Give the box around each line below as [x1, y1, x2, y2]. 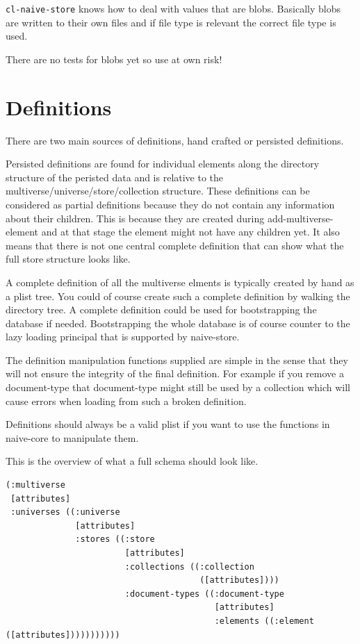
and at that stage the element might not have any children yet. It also [41, 224, 340, 239]
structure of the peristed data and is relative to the [6, 170, 224, 184]
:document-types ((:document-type [124, 588, 284, 599]
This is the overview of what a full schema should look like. [6, 454, 259, 468]
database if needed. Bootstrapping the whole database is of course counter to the [6, 315, 350, 330]
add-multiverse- [267, 210, 334, 225]
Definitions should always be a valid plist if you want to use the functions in [6, 417, 330, 431]
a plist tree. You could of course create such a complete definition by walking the [6, 288, 350, 303]
